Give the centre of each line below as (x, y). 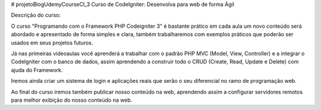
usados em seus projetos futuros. (52, 43)
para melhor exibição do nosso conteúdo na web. (72, 100)
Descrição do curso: (36, 15)
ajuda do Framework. (37, 70)
